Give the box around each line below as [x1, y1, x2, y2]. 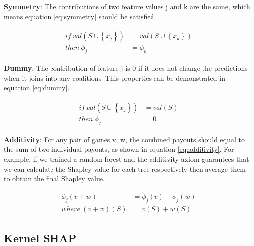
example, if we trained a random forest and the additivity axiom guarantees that [4, 153, 249, 164]
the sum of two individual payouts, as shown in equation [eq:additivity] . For [4, 144, 234, 154]
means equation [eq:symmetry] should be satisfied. [4, 11, 156, 21]
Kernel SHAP [4, 230, 77, 245]
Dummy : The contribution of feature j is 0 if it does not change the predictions [4, 63, 248, 73]
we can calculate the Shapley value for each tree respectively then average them [4, 163, 246, 174]
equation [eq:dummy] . [4, 82, 70, 93]
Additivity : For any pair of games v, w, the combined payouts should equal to [4, 134, 245, 144]
